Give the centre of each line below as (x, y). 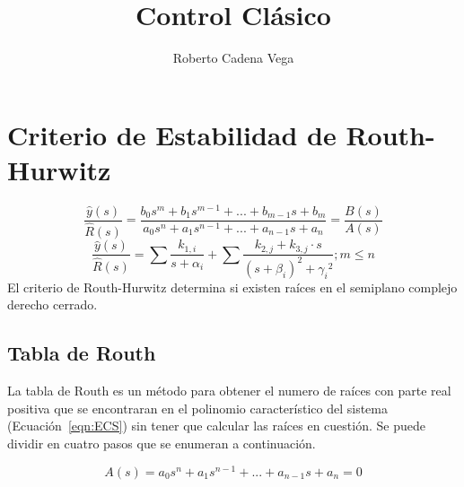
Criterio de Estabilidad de (172, 134)
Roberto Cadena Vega (233, 58)
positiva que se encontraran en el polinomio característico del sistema (198, 408)
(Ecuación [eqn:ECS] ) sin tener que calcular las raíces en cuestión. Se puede (216, 426)
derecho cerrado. (53, 304)
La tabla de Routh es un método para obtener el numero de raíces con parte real (229, 391)
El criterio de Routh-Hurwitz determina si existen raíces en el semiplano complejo (232, 287)
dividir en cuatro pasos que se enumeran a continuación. (162, 444)
